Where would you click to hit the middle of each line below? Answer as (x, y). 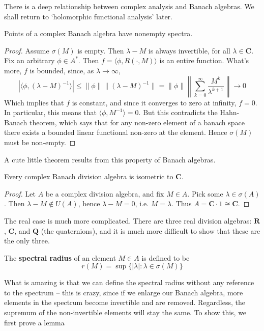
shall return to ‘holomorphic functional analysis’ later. (89, 16)
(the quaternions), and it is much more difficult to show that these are (151, 230)
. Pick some (205, 193)
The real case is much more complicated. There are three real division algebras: (128, 220)
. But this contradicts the (178, 112)
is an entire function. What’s (204, 60)
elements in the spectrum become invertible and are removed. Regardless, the (125, 302)
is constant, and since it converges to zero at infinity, (154, 102)
